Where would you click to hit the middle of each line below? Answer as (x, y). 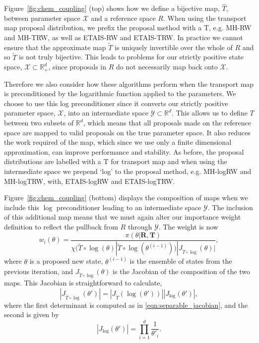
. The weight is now (188, 226)
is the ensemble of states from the (181, 261)
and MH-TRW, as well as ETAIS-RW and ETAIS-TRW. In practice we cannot (124, 37)
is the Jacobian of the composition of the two (181, 271)
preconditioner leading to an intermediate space (129, 207)
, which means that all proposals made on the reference (167, 123)
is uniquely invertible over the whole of (174, 47)
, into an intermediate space (106, 113)
